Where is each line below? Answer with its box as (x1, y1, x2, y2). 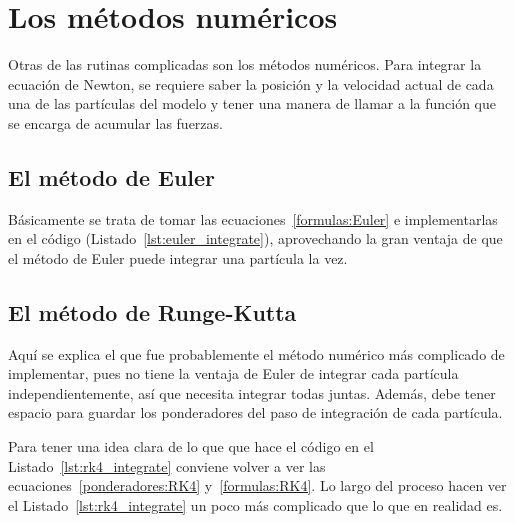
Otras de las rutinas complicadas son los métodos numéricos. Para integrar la (8, 54, 482, 75)
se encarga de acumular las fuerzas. (8, 112, 223, 133)
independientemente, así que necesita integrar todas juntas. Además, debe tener (8, 382, 496, 403)
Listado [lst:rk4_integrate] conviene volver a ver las (8, 455, 326, 476)
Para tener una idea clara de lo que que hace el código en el (8, 436, 374, 457)
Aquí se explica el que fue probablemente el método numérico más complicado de (8, 343, 505, 364)
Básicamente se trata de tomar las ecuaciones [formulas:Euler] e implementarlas (8, 208, 498, 229)
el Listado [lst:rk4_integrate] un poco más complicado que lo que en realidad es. (8, 494, 503, 515)
